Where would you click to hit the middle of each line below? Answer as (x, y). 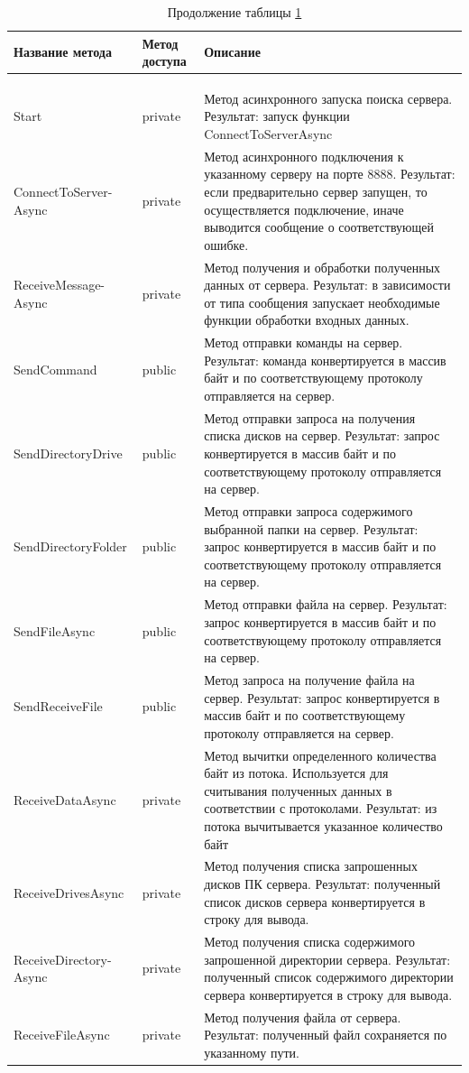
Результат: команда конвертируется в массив (325, 360)
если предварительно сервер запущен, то (316, 191)
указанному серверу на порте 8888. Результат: (330, 174)
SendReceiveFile (58, 706)
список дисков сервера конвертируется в (315, 901)
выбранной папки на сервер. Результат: (311, 528)
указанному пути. (252, 1052)
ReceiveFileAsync (62, 1035)
